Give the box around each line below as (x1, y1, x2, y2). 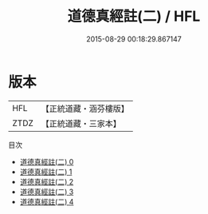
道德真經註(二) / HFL (67, 7, 201, 26)
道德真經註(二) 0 (19, 157, 74, 166)
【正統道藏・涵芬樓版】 (41, 103, 130, 114)
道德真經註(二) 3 (19, 187, 74, 196)
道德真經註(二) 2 (19, 176, 74, 186)
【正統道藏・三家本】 (41, 117, 122, 129)
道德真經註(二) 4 (19, 196, 74, 206)
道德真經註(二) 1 (19, 167, 73, 176)
